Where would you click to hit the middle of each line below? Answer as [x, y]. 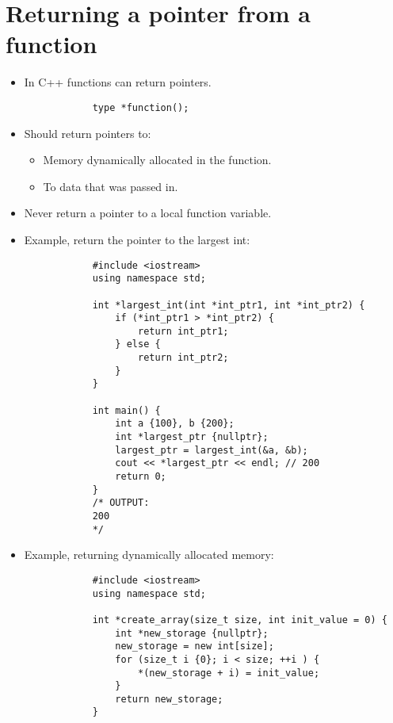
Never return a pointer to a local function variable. [148, 213]
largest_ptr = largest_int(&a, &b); [212, 450]
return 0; [141, 477]
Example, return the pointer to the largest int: [137, 239]
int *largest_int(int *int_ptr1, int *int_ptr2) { [229, 305]
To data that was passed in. [111, 186]
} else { [138, 344]
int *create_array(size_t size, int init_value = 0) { [240, 620]
